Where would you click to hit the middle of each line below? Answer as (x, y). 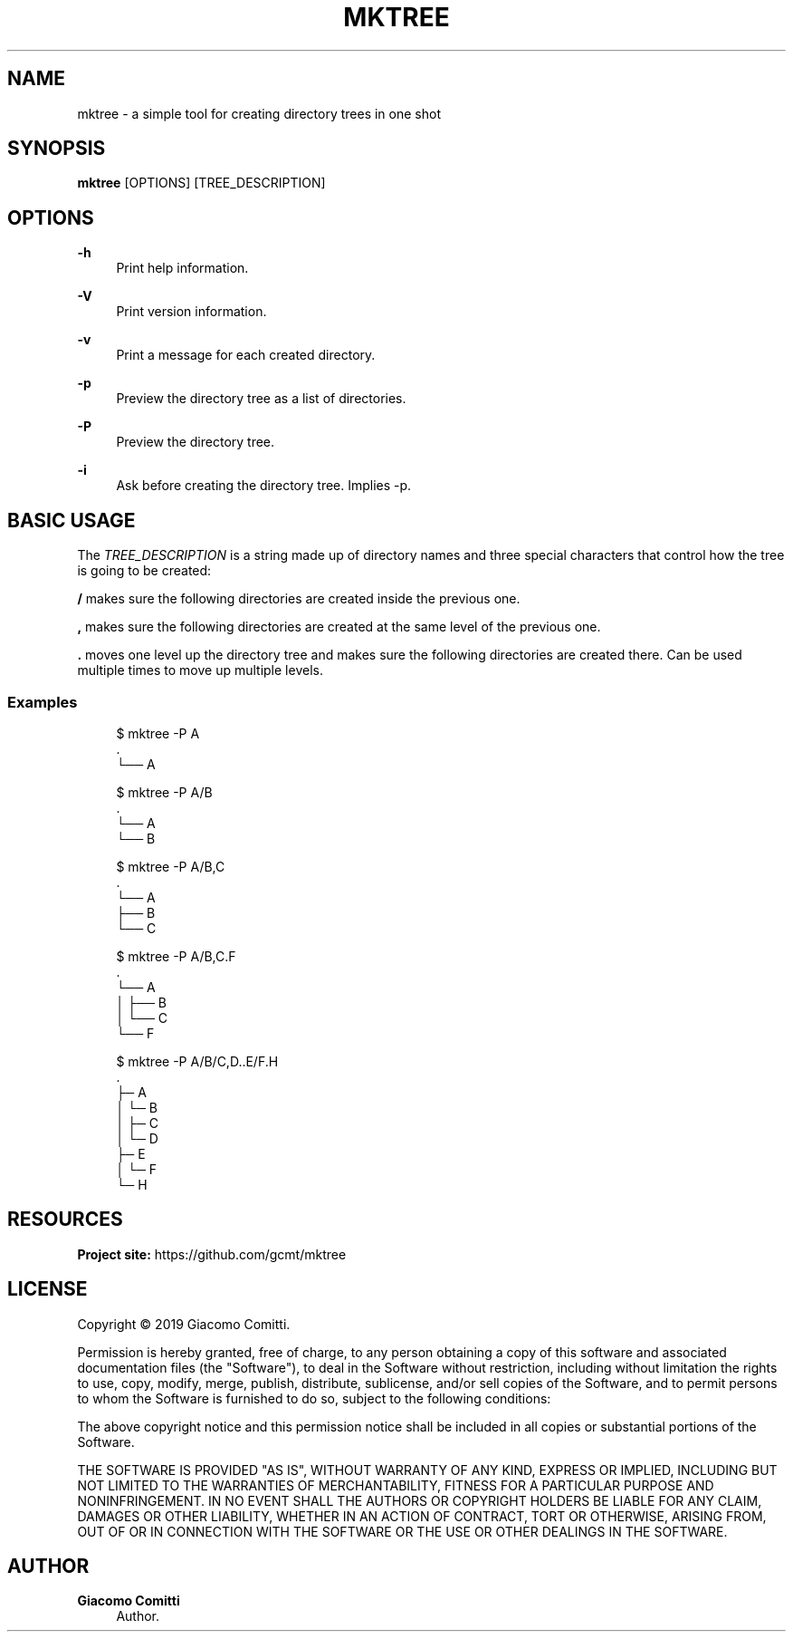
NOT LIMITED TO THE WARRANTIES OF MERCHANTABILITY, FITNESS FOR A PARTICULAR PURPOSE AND (396, 1485)
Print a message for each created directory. (246, 355)
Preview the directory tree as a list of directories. (261, 399)
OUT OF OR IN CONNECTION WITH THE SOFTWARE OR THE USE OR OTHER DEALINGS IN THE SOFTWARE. (402, 1531)
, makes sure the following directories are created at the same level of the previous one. (339, 627)
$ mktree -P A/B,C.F (176, 956)
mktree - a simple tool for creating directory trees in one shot (259, 113)
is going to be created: (144, 571)
